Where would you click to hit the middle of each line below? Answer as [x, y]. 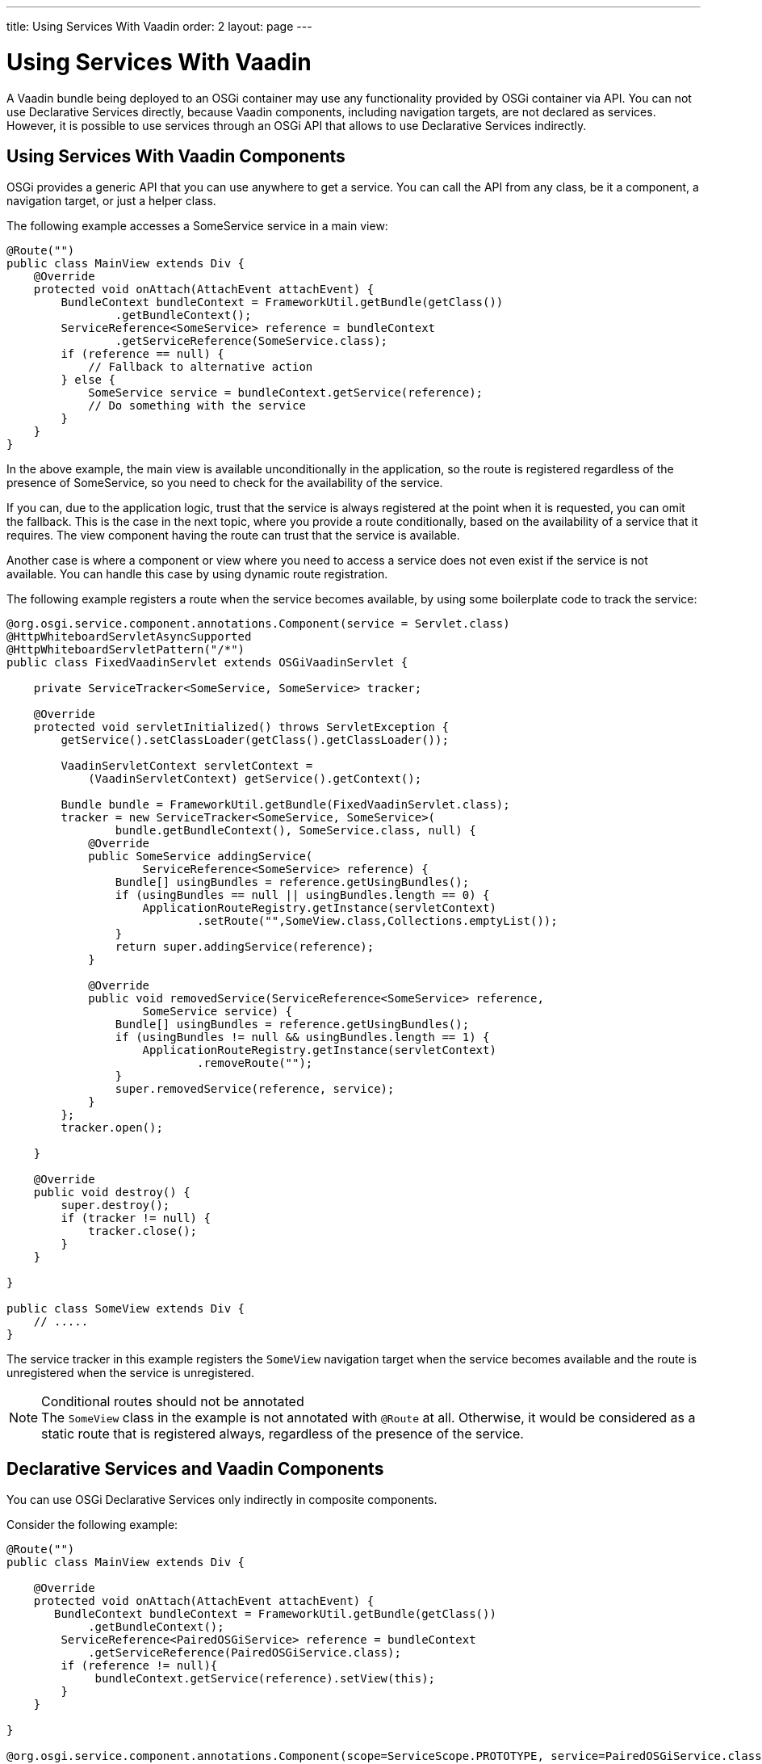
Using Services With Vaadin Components [176, 156]
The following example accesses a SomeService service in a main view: [197, 226]
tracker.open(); [112, 1128]
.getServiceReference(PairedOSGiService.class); [245, 1653]
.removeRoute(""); [255, 1063]
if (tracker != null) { [136, 1218]
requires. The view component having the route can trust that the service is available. [233, 535]
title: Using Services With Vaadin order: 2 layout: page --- [159, 26]
